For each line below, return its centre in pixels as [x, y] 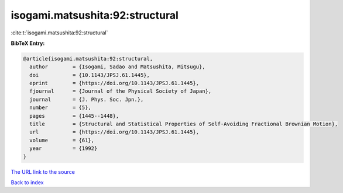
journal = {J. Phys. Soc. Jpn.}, [87, 99]
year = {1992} [64, 148]
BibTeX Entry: [28, 43]
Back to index [27, 182]
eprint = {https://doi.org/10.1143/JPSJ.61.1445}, [114, 83]
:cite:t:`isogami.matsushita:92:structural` [59, 33]
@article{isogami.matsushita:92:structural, [88, 59]
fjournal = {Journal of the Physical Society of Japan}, [121, 91]
